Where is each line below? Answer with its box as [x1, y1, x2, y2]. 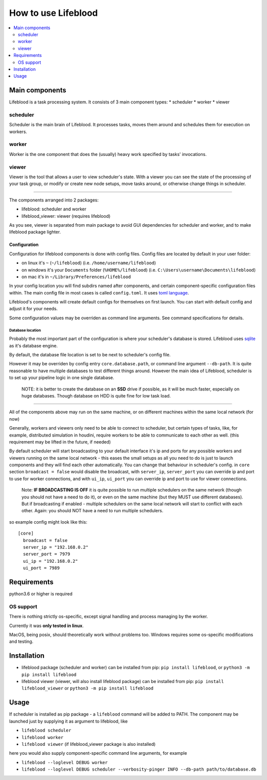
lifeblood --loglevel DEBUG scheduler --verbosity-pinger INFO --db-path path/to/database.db [21, 767, 257, 772]
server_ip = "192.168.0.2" [23, 544, 89, 550]
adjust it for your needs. [9, 306, 58, 312]
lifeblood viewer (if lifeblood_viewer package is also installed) [21, 741, 156, 747]
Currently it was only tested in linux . [9, 623, 84, 629]
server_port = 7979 [23, 551, 70, 557]
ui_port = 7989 [23, 565, 60, 571]
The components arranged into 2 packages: [9, 197, 99, 203]
